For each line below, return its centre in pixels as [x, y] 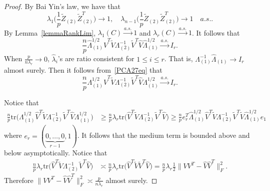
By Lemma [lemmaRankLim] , [50, 32]
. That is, [178, 58]
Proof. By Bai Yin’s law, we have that [62, 6]
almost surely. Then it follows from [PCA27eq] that [83, 70]
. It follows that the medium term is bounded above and [163, 135]
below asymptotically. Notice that [56, 152]
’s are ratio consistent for [96, 58]
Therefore [19, 180]
